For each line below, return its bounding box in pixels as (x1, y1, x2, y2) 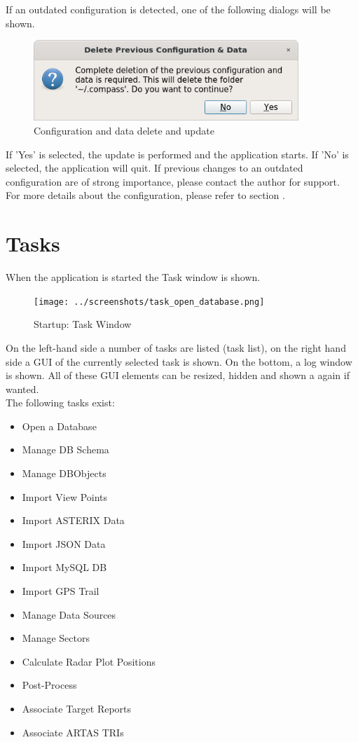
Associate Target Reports (22, 701, 132, 715)
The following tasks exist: (6, 395, 115, 410)
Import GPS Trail (22, 584, 99, 598)
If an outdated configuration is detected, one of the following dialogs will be (6, 2, 331, 16)
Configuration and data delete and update (34, 123, 214, 137)
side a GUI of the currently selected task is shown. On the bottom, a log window (6, 354, 352, 369)
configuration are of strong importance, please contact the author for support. (6, 174, 340, 188)
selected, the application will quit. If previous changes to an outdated (6, 160, 303, 175)
